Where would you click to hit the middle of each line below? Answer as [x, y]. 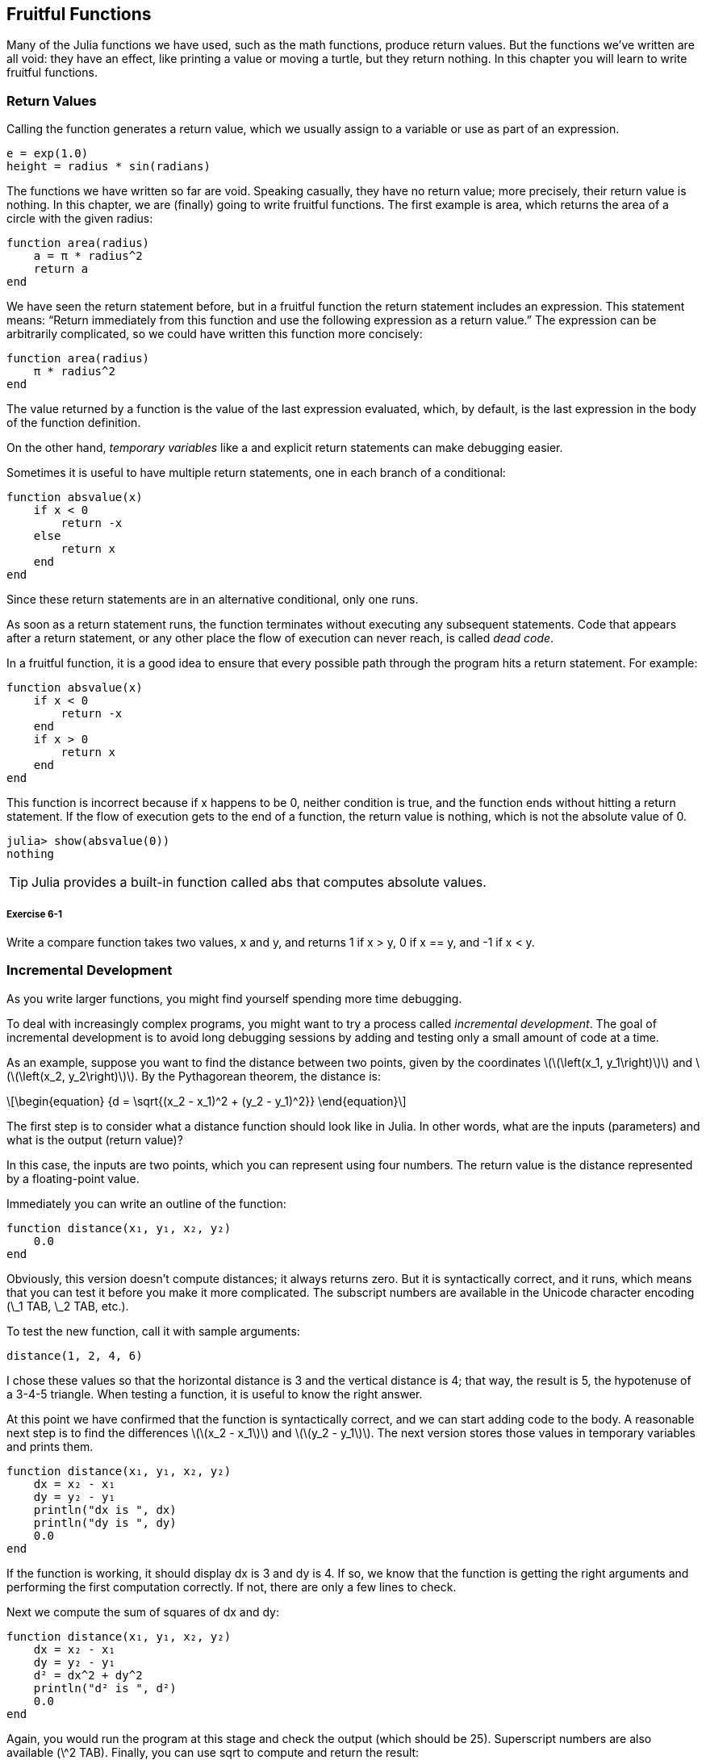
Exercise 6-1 [35, 914]
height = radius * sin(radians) [109, 167]
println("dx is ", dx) [105, 1509]
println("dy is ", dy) [105, 1522]
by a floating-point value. [73, 1178]
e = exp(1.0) [48, 154]
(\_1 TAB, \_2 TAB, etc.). [68, 1306]
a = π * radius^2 [88, 256]
